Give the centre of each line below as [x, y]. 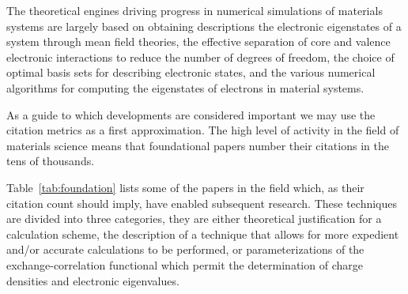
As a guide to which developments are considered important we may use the [191, 114]
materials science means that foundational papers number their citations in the [198, 145]
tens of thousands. [51, 161]
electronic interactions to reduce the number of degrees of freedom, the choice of [200, 57]
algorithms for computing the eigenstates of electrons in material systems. [185, 87]
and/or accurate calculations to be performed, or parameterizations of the [185, 249]
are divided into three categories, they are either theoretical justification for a [194, 219]
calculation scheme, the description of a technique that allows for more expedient [203, 234]
